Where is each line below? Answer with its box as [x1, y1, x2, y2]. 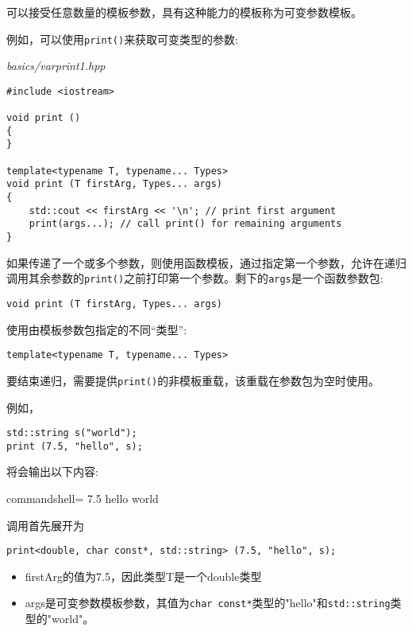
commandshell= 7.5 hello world [6, 490, 159, 507]
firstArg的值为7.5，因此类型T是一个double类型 [25, 567, 262, 584]
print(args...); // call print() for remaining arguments [29, 218, 342, 230]
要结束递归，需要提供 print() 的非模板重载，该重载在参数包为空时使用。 [6, 372, 380, 388]
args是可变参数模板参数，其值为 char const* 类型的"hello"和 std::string [25, 594, 391, 611]
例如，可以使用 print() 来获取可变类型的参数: [6, 30, 239, 47]
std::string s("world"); [6, 427, 137, 439]
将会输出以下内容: [6, 463, 98, 480]
